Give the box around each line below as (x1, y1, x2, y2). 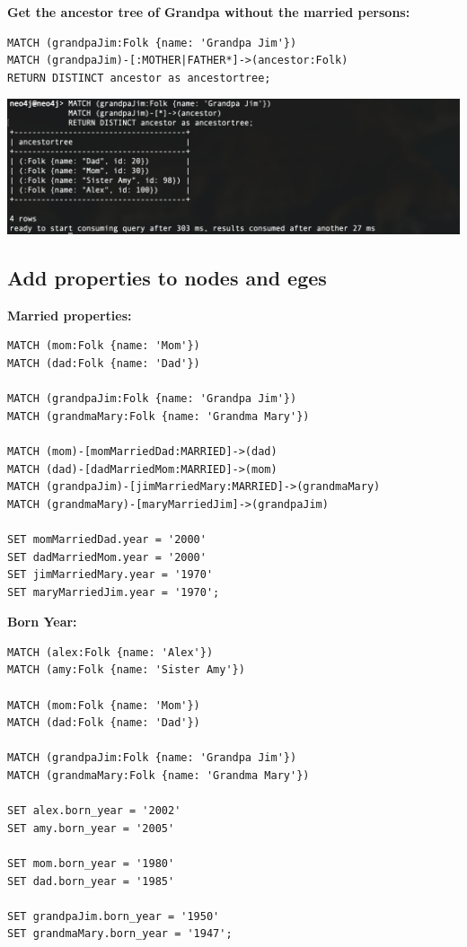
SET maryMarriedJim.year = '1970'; (7, 585, 220, 599)
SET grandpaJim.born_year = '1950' (7, 909, 220, 923)
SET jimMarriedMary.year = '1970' (7, 568, 214, 582)
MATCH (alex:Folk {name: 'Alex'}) (7, 645, 214, 659)
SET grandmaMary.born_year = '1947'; (7, 927, 233, 941)
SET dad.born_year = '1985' (7, 874, 175, 888)
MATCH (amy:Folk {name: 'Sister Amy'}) (7, 663, 245, 677)
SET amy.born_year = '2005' (7, 821, 175, 835)
